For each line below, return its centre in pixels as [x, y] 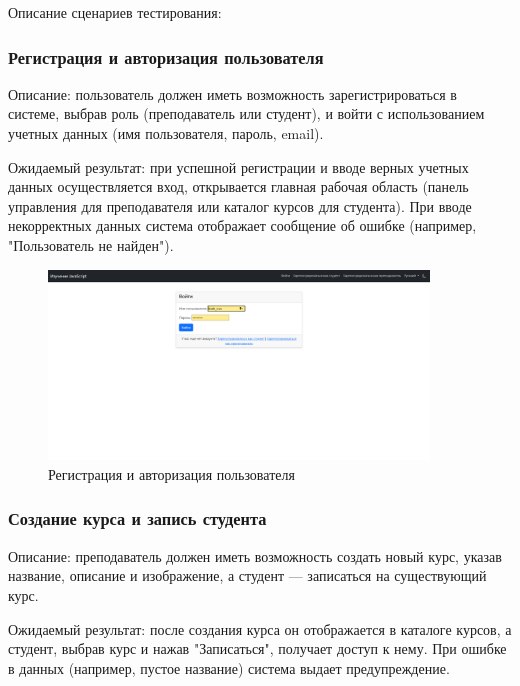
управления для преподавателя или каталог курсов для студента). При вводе [240, 205]
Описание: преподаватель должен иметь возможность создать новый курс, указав [255, 555]
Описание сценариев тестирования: [115, 12]
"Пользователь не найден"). [91, 244]
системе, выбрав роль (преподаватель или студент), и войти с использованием [246, 113]
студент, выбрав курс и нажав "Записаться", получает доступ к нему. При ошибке [257, 648]
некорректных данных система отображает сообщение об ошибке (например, [242, 225]
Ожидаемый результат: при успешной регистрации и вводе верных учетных [238, 166]
